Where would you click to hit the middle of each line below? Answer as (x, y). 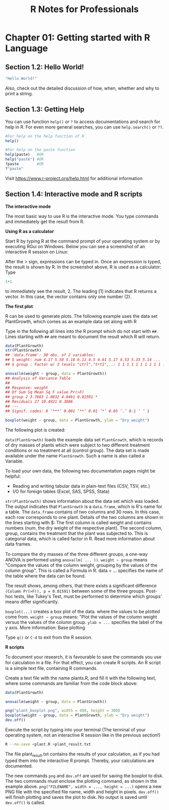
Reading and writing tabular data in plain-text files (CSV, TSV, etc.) (81, 486)
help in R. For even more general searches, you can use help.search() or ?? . (84, 127)
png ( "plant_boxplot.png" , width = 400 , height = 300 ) (63, 711)
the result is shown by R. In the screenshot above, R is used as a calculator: (83, 267)
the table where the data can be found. (46, 575)
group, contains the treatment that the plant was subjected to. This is (77, 533)
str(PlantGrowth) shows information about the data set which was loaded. (82, 501)
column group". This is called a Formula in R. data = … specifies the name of (84, 570)
